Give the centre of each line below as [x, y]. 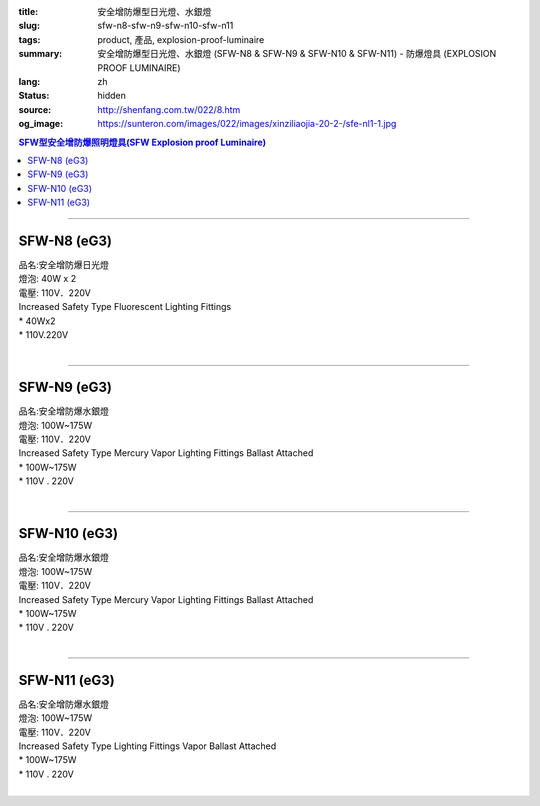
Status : [34, 96]
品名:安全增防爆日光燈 [64, 264]
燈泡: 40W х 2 [47, 279]
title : [28, 11]
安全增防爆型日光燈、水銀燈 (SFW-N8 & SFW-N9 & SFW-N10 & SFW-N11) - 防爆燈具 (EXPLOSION [297, 54]
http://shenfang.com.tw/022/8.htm [169, 109]
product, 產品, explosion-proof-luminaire [181, 39]
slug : [29, 26]
